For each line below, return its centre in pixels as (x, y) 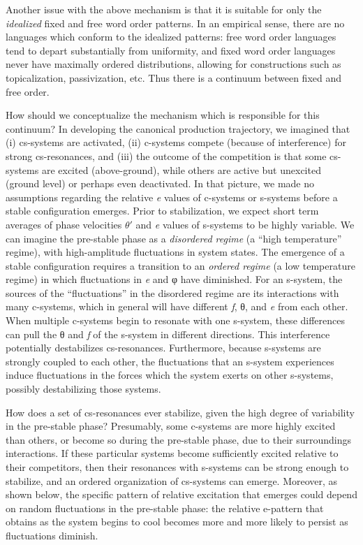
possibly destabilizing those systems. (83, 389)
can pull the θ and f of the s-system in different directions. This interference (168, 334)
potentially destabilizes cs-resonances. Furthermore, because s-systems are (163, 348)
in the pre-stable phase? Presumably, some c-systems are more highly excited (171, 426)
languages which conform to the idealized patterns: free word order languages (171, 37)
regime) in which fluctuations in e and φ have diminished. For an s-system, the (174, 279)
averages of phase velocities (64, 224)
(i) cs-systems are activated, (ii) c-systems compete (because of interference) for (176, 142)
